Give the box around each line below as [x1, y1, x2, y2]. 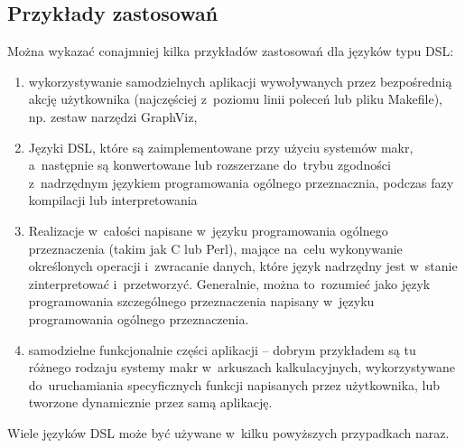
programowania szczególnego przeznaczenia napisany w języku [28, 292, 375, 311]
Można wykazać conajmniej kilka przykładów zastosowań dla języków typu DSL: [7, 42, 454, 61]
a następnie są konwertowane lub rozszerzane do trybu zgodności [28, 155, 391, 174]
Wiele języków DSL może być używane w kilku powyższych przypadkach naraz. [7, 423, 450, 442]
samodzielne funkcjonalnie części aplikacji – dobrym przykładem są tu [28, 340, 416, 359]
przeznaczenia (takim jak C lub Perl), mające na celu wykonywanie [28, 238, 403, 257]
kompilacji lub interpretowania [28, 191, 198, 210]
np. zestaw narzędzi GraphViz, [28, 107, 198, 126]
